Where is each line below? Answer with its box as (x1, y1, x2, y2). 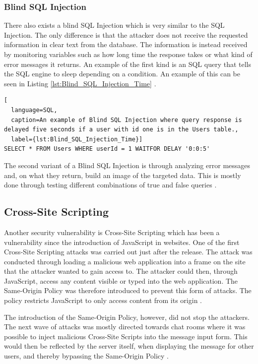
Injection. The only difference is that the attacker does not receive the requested (4, 29, 248, 40)
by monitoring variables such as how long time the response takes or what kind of (4, 49, 253, 59)
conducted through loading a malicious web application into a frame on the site (4, 256, 246, 266)
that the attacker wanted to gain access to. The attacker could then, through (4, 266, 238, 276)
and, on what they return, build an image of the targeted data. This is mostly (4, 170, 241, 180)
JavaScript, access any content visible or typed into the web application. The (4, 275, 238, 286)
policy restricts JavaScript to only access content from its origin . (4, 295, 202, 305)
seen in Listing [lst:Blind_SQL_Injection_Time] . (4, 78, 156, 88)
